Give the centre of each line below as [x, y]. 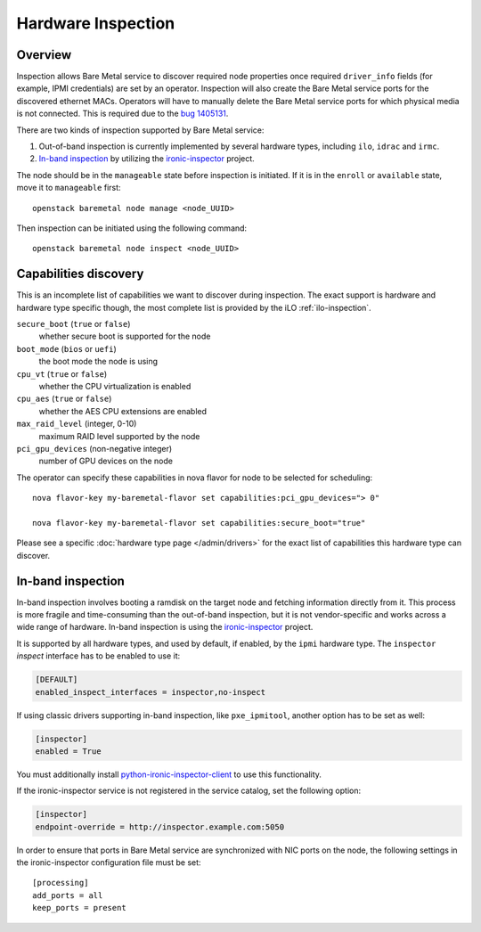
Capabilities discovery [80, 274]
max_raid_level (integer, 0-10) [77, 424]
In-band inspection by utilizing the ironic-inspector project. [147, 159]
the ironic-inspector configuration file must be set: [109, 863]
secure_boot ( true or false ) [73, 324]
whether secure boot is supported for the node [125, 336]
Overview [44, 55]
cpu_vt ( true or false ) [62, 373]
